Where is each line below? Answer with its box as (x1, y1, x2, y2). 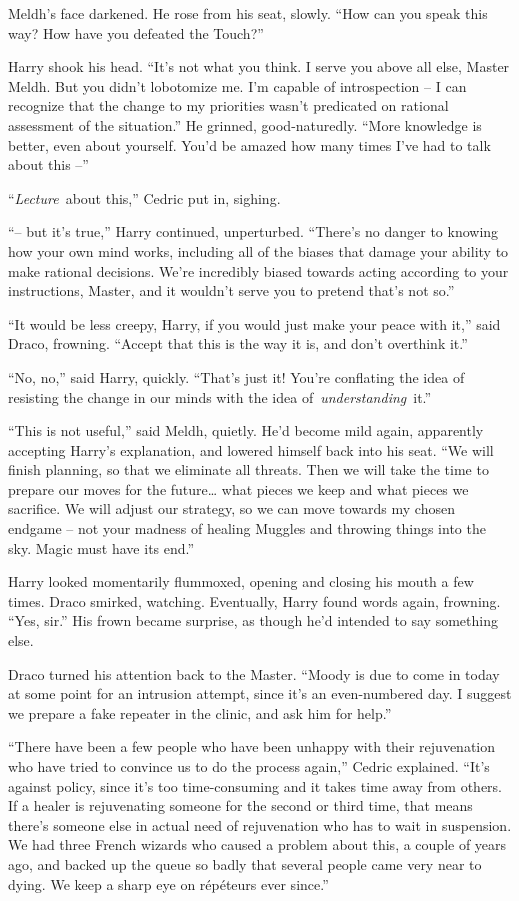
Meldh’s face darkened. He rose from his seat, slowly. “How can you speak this (8, 3, 488, 23)
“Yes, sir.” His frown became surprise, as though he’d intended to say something (8, 610, 498, 631)
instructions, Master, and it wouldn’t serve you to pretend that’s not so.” (8, 280, 455, 301)
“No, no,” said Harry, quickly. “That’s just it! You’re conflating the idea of (8, 366, 465, 387)
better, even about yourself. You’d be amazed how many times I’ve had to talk (8, 134, 491, 155)
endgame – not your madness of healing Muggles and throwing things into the (8, 518, 486, 539)
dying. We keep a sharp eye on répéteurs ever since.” (8, 873, 329, 894)
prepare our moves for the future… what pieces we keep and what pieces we (8, 478, 469, 499)
